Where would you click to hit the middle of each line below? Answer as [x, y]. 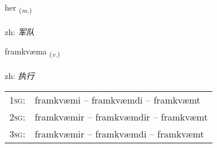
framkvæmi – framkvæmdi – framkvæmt [118, 99]
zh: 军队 [20, 31]
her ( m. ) [18, 8]
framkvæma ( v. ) [33, 52]
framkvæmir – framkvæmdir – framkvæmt [121, 116]
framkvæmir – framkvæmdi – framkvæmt [119, 133]
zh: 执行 [20, 76]
